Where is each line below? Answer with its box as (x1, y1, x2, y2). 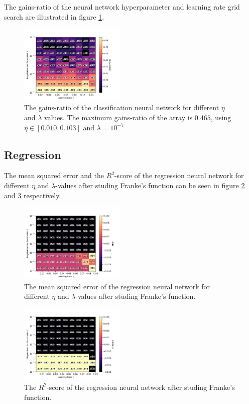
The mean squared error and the (4, 170, 104, 181)
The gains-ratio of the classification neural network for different (24, 102, 219, 113)
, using (210, 112, 231, 123)
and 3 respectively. (4, 190, 61, 200)
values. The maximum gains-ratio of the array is (44, 112, 193, 123)
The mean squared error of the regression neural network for (24, 281, 210, 291)
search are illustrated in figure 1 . (4, 11, 104, 22)
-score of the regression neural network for (114, 170, 244, 181)
